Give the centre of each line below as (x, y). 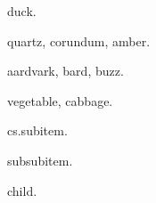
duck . (22, 11)
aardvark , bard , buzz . (66, 71)
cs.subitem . (37, 130)
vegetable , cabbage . (60, 100)
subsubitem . (40, 160)
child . (22, 190)
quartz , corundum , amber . (79, 41)
